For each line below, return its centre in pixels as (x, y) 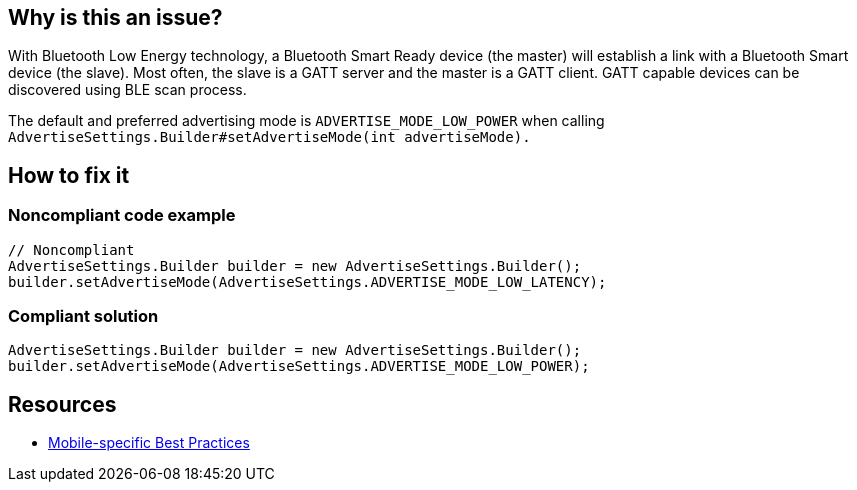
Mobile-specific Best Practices (149, 443)
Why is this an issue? (115, 17)
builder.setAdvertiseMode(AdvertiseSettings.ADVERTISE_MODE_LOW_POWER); (299, 366)
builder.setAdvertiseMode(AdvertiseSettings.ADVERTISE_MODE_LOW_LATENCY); (307, 281)
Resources (62, 404)
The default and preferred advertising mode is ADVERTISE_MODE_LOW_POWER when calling (306, 121)
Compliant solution (83, 316)
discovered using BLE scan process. (127, 90)
